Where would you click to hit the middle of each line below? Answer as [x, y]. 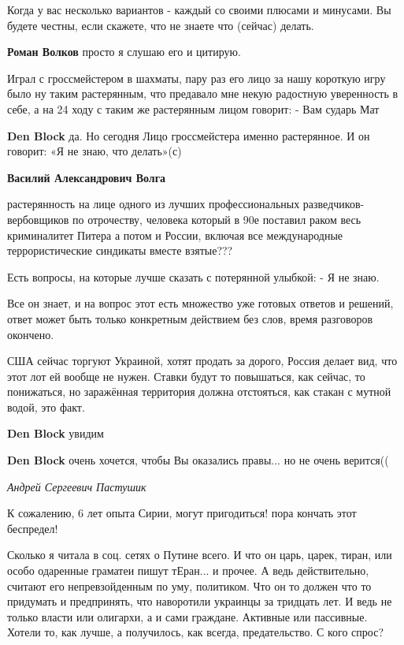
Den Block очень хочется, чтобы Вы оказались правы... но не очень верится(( [198, 460]
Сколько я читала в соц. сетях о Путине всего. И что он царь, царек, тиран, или [200, 555]
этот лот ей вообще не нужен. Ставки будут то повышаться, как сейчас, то [186, 376]
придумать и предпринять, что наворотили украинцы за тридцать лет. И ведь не [200, 601]
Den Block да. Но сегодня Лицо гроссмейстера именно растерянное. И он [189, 135]
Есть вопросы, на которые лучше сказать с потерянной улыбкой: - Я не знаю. [193, 276]
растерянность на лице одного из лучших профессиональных [154, 204]
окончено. [31, 334]
